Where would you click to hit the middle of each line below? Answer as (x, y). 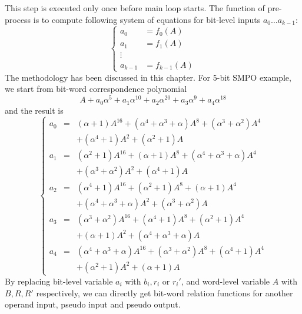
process (18, 19)
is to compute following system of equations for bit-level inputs (147, 19)
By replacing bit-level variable (59, 281)
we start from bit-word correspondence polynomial (96, 89)
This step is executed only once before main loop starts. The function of (135, 8)
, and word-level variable (225, 281)
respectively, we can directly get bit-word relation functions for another (165, 292)
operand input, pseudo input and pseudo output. (93, 304)
